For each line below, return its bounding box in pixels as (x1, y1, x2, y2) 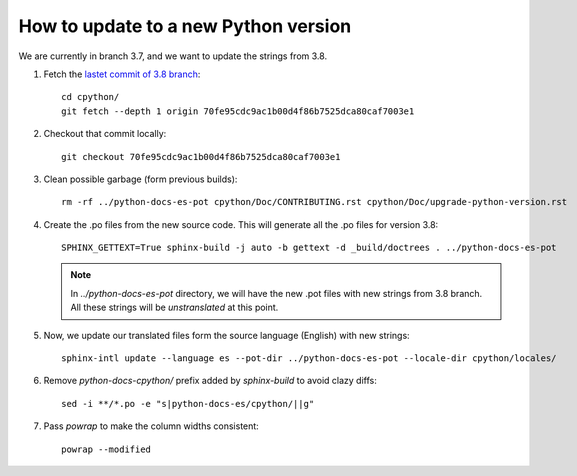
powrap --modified (61, 443, 152, 455)
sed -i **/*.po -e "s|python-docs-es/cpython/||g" (61, 398, 315, 409)
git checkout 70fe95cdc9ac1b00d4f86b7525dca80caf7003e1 (61, 151, 341, 162)
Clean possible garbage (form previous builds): (43, 173, 238, 185)
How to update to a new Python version (18, 15, 352, 37)
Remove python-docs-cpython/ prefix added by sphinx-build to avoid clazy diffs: (43, 375, 377, 387)
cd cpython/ (61, 91, 120, 103)
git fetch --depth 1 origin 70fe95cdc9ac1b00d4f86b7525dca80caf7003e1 (61, 105, 415, 117)
